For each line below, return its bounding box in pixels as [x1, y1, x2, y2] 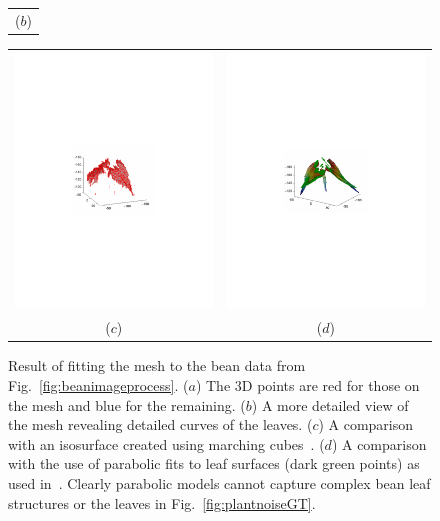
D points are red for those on [241, 375, 420, 396]
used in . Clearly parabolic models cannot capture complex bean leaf [8, 473, 431, 494]
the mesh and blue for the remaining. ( [8, 394, 246, 415]
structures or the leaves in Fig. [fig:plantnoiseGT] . [8, 492, 316, 513]
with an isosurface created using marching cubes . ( [8, 433, 325, 454]
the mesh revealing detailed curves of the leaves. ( [8, 414, 313, 435]
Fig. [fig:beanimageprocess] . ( [8, 375, 189, 396]
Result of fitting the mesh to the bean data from [8, 355, 306, 376]
